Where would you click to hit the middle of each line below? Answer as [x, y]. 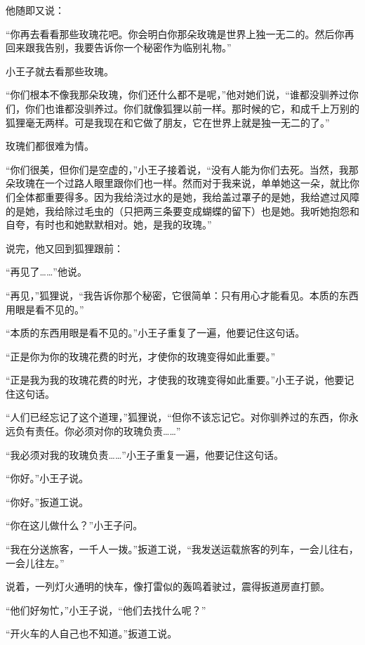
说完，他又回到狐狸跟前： [65, 248]
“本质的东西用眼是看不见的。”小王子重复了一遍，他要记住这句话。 [155, 333]
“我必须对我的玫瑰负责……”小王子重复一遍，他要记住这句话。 [145, 454]
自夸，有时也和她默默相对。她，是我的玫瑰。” [109, 224]
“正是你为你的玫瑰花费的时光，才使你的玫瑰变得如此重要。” [141, 356]
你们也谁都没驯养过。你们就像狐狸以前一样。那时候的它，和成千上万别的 [192, 108]
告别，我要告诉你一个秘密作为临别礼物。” [138, 47]
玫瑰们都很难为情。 [50, 146]
